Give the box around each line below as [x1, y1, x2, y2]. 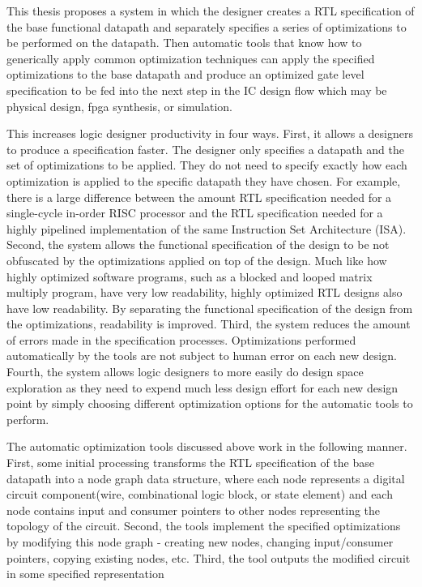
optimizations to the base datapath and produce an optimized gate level [6, 66, 364, 83]
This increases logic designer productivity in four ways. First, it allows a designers [6, 125, 413, 142]
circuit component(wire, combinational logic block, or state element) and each [6, 486, 393, 503]
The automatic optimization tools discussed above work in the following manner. [6, 438, 407, 455]
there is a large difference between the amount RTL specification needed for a [6, 188, 392, 205]
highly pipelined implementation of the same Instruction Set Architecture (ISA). [6, 220, 407, 237]
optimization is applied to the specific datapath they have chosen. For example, [6, 172, 401, 189]
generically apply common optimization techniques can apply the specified [6, 49, 375, 66]
